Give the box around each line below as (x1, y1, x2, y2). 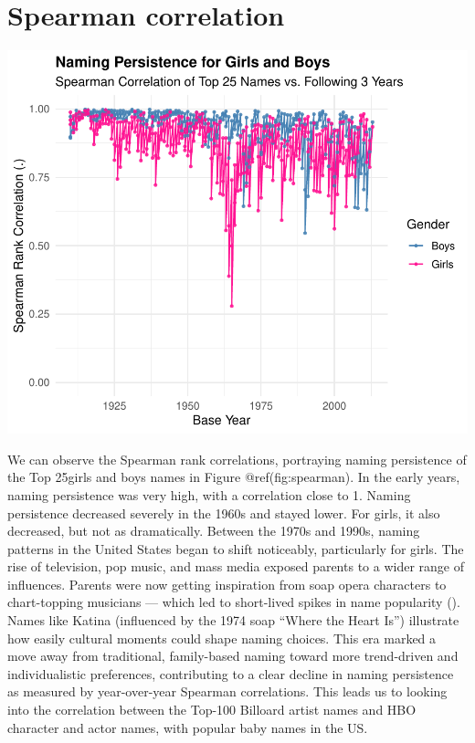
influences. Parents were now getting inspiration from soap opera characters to (7, 574, 447, 593)
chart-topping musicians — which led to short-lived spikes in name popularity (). (7, 592, 460, 612)
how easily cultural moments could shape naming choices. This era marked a (7, 628, 437, 647)
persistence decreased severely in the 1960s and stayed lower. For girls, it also (7, 503, 440, 522)
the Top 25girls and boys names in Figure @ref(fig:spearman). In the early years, (7, 467, 460, 487)
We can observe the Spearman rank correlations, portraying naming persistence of (7, 449, 467, 468)
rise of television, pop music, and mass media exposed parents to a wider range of (7, 557, 464, 576)
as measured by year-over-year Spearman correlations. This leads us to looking (7, 682, 448, 701)
